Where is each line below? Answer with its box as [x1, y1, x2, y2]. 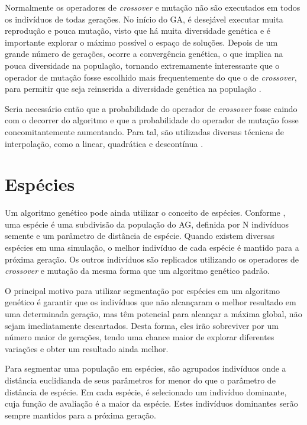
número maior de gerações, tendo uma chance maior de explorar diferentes [5, 331, 274, 343]
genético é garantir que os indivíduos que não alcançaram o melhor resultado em [5, 296, 296, 308]
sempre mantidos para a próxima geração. [5, 408, 156, 421]
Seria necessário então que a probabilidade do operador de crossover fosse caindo [5, 102, 298, 114]
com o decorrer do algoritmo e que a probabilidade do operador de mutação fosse [5, 114, 299, 126]
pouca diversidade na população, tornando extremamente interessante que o [5, 59, 280, 71]
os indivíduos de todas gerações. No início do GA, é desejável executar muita [5, 12, 283, 25]
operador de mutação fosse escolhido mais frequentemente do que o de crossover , [5, 71, 297, 83]
